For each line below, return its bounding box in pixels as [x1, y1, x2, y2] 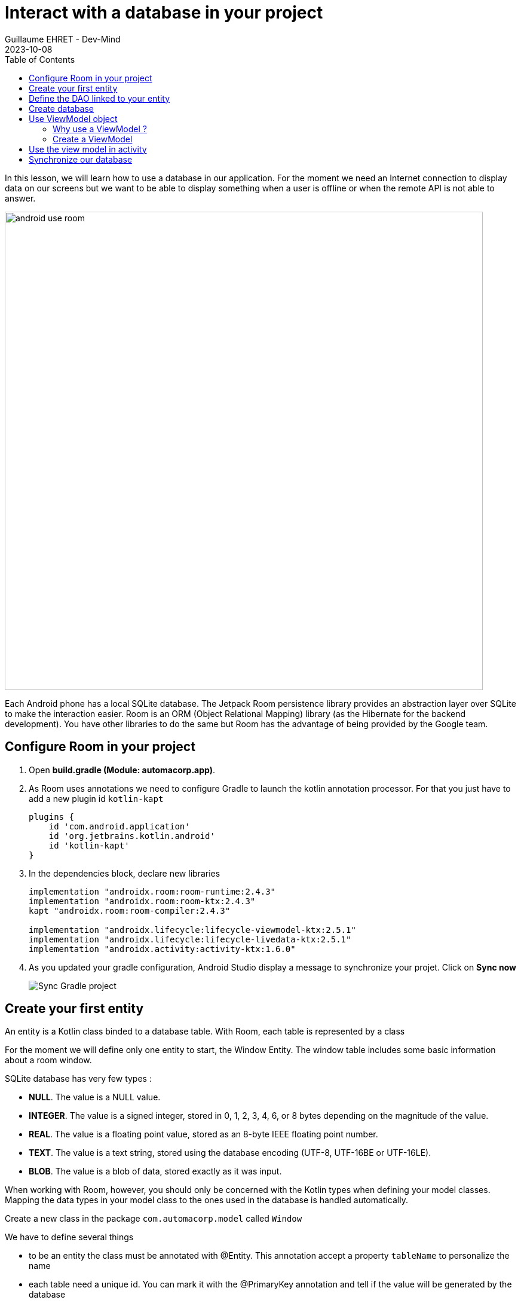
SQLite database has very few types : [5, 1073, 152, 1084]
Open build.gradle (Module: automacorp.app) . [29, 764, 215, 775]
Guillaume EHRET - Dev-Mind [5, 33, 121, 44]
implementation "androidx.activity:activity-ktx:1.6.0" [29, 944, 296, 954]
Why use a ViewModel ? [53, 123, 147, 134]
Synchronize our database [29, 154, 133, 164]
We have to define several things [5, 1232, 134, 1243]
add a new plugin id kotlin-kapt [29, 793, 164, 804]
